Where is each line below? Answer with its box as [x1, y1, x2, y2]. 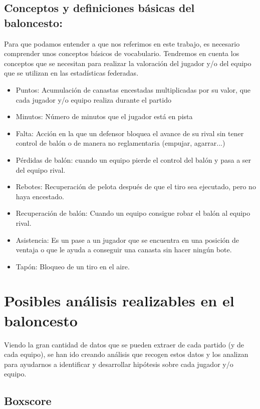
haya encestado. [16, 191, 64, 201]
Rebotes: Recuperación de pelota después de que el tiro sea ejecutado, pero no [16, 181, 256, 192]
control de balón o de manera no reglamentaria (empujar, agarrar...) [16, 138, 225, 148]
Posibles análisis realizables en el [4, 290, 234, 311]
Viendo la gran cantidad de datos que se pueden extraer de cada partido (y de [4, 339, 244, 349]
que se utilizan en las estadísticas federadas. [4, 68, 139, 78]
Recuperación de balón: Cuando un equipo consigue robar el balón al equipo [16, 208, 250, 218]
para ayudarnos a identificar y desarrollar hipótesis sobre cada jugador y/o [4, 358, 233, 369]
